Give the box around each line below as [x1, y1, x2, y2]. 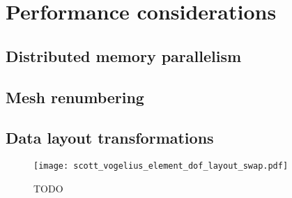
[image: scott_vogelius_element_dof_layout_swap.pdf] [33, 161, 289, 172]
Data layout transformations [6, 127, 214, 148]
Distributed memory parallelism [6, 45, 242, 66]
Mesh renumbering [6, 86, 144, 107]
